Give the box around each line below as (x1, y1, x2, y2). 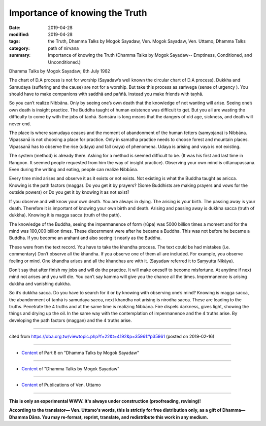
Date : (9, 25, 21, 31)
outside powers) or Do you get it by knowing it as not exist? (9, 189, 130, 195)
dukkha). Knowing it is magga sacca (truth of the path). (9, 212, 121, 218)
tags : (9, 38, 20, 44)
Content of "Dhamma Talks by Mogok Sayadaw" (21, 365, 120, 372)
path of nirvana (48, 45, 79, 51)
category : (9, 45, 30, 51)
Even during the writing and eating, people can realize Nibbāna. (9, 166, 138, 172)
